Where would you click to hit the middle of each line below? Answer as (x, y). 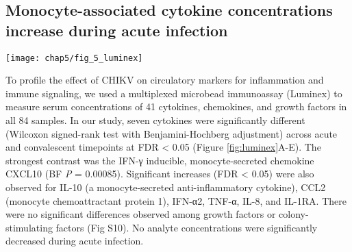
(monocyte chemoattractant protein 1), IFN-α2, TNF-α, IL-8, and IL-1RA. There (176, 200)
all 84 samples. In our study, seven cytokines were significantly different (155, 120)
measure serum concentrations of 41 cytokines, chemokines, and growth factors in (176, 106)
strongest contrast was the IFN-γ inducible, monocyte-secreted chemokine (160, 160)
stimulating (29, 227)
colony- (294, 214)
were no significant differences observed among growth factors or (141, 214)
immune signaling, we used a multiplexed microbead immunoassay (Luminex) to (174, 93)
